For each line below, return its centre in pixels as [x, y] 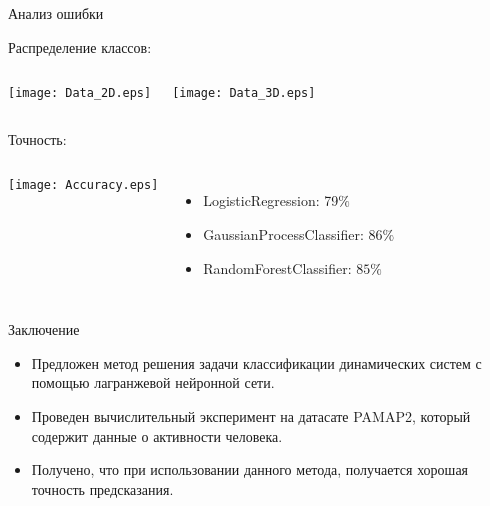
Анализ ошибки [56, 13]
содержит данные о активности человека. [157, 435]
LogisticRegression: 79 [271, 200]
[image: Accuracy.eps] [83, 185]
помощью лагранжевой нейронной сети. [153, 382]
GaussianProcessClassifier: [283, 234]
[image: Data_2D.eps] [80, 93]
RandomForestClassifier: [277, 267]
